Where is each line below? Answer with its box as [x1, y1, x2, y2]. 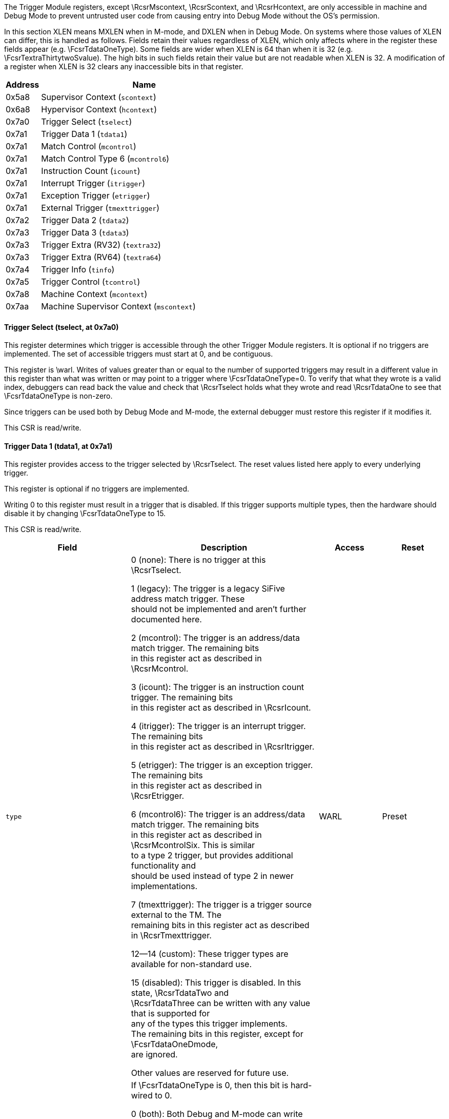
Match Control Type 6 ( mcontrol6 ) [41, 153, 170, 164]
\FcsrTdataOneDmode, [131, 1039, 218, 1050]
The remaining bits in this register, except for [131, 1029, 303, 1039]
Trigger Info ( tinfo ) [41, 264, 115, 274]
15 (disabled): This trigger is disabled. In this [131, 977, 301, 988]
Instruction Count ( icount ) [41, 166, 140, 176]
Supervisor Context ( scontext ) [41, 92, 156, 102]
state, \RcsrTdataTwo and [131, 988, 229, 998]
